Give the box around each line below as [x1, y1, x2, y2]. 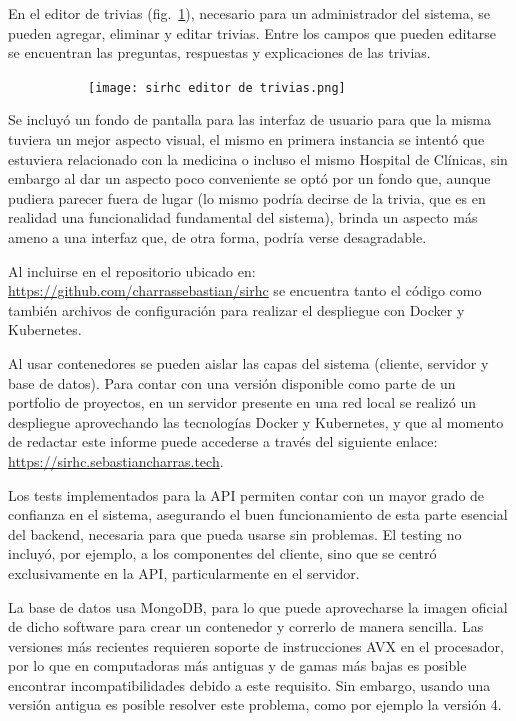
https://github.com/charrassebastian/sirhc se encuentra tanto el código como [8, 280, 482, 301]
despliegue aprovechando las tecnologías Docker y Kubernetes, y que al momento [8, 411, 504, 432]
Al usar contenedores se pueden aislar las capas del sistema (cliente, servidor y [8, 352, 489, 373]
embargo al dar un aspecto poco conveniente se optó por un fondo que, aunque [8, 168, 491, 189]
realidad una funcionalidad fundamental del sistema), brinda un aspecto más [8, 207, 478, 228]
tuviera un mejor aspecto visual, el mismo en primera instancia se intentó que [8, 129, 485, 150]
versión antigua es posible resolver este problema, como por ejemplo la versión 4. [8, 694, 502, 715]
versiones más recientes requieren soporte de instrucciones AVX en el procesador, [8, 635, 504, 656]
